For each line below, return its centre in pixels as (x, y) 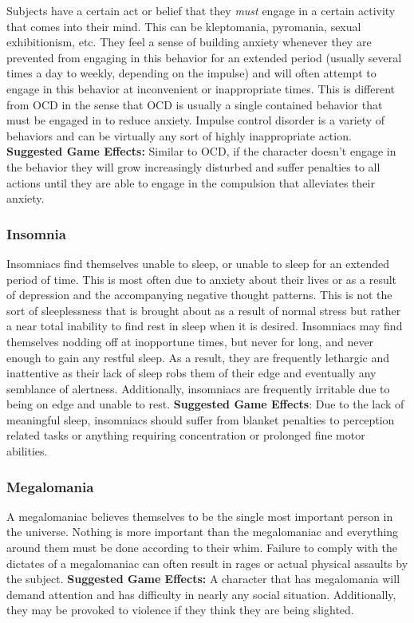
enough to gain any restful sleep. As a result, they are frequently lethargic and (198, 357)
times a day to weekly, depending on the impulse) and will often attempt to (191, 73)
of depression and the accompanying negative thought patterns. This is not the (199, 295)
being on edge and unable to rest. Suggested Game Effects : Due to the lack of (205, 404)
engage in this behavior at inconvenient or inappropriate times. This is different (201, 88)
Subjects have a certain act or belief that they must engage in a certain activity (201, 10)
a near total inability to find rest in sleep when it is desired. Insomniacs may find (205, 326)
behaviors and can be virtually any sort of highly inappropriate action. (179, 135)
